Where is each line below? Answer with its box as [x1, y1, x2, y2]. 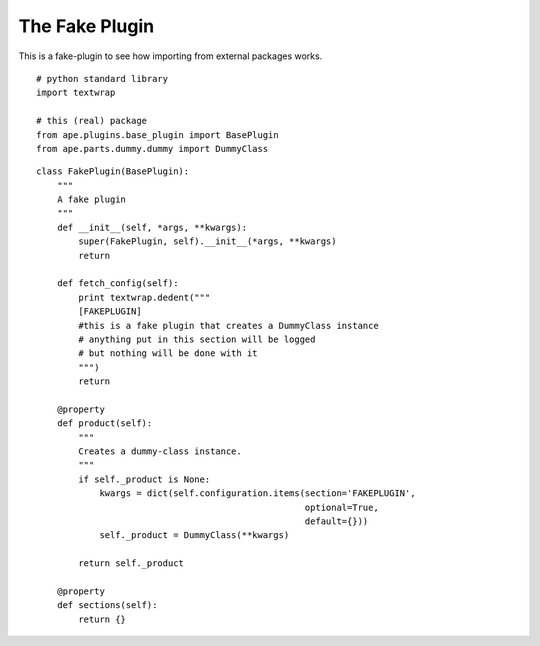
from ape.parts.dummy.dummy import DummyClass [36, 143, 269, 154]
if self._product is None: [78, 473, 211, 485]
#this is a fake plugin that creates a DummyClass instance [78, 320, 379, 331]
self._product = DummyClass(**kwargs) [99, 530, 290, 541]
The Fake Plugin [18, 15, 155, 37]
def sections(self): [56, 600, 158, 611]
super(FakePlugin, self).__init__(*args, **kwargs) [78, 236, 337, 247]
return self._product [78, 558, 185, 569]
